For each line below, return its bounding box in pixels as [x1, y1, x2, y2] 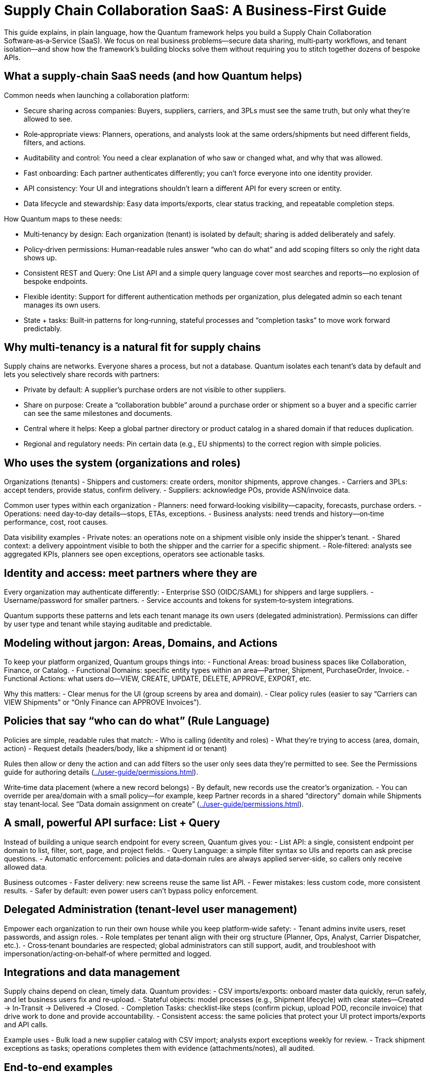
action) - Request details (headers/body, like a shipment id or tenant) [4, 744, 227, 753]
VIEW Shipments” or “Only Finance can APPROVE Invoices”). [4, 697, 201, 706]
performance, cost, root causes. [4, 518, 108, 527]
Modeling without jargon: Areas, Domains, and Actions [4, 636, 278, 649]
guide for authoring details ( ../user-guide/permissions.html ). [4, 767, 198, 776]
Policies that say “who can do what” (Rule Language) [4, 715, 270, 727]
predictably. [24, 324, 62, 333]
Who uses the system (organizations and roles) [4, 456, 241, 469]
